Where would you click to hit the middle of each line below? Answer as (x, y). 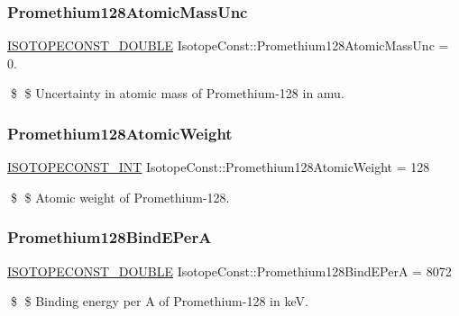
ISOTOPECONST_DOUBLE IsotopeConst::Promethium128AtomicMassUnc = (228, 45)
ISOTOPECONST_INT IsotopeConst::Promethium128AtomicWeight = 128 (219, 167)
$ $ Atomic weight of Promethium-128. (120, 197)
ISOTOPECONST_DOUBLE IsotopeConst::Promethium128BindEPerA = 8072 (229, 271)
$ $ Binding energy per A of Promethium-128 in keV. (159, 301)
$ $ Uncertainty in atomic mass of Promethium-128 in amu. (177, 93)
